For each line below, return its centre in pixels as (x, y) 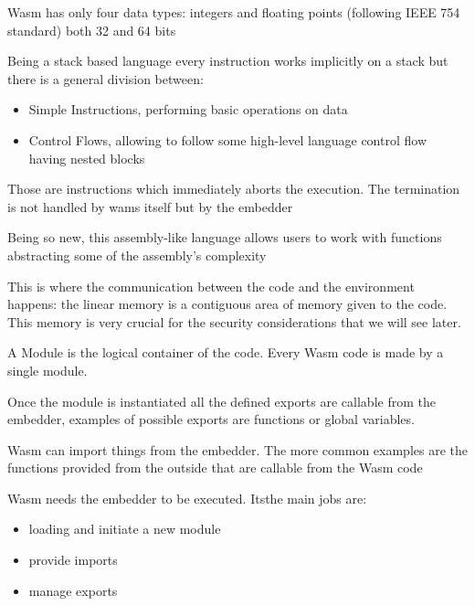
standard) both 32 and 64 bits (92, 30)
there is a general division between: (106, 78)
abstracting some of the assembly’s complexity (137, 255)
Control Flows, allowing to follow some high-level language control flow (227, 139)
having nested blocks (87, 158)
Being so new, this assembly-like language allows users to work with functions (225, 237)
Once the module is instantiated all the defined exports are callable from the (222, 401)
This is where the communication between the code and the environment (211, 286)
